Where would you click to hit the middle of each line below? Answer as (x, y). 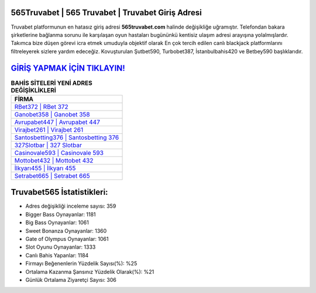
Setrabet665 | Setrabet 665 (52, 175)
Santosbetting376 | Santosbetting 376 (67, 137)
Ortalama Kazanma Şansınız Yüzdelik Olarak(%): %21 (90, 271)
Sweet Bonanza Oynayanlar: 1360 (66, 230)
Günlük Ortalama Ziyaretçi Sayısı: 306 (71, 280)
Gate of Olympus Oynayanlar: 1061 (67, 239)
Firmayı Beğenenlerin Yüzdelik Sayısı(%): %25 (81, 264)
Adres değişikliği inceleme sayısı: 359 (71, 206)
